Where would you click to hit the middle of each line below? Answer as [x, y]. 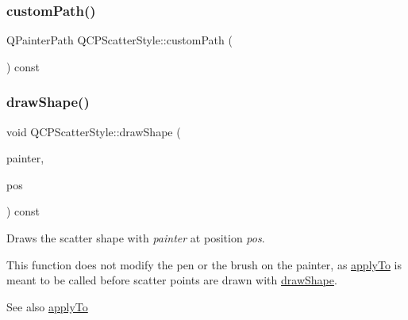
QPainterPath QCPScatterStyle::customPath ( [119, 40]
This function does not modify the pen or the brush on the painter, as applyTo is [204, 264]
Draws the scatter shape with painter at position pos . [136, 238]
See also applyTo [47, 306]
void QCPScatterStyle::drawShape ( [94, 131]
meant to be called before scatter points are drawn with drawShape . [172, 280]
